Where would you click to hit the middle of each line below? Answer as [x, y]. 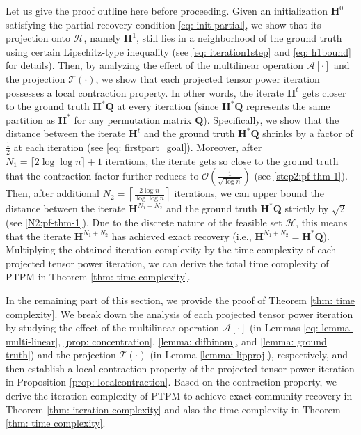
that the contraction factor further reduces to [102, 176]
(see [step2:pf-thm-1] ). [301, 176]
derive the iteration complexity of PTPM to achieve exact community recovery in [179, 396]
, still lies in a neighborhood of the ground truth [239, 38]
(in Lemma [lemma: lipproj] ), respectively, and [249, 355]
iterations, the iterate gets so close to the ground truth [222, 160]
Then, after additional [53, 193]
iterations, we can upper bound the [249, 193]
